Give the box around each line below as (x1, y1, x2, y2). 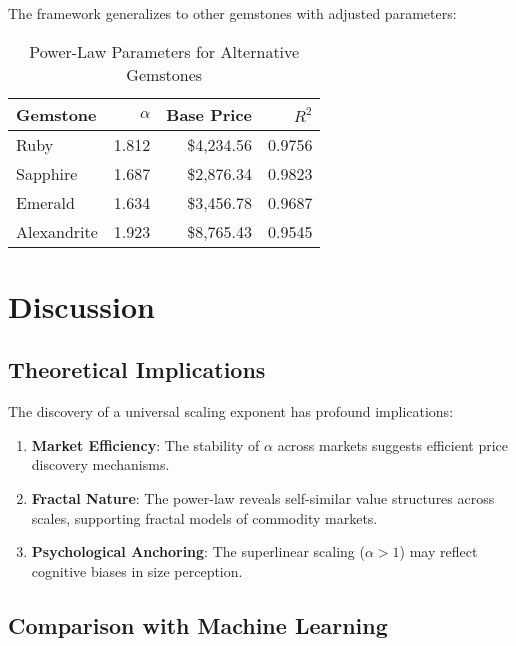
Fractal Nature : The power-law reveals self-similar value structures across (31, 487, 495, 508)
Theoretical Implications (8, 354, 266, 385)
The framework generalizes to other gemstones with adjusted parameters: (8, 3, 457, 23)
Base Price (166, 102, 253, 126)
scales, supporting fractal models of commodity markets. (31, 507, 378, 528)
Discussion (8, 285, 155, 326)
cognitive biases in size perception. (31, 560, 243, 581)
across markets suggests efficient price (277, 434, 508, 455)
